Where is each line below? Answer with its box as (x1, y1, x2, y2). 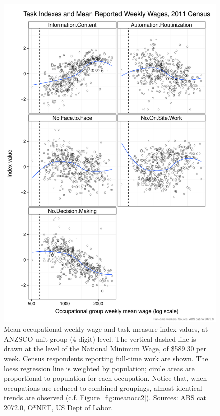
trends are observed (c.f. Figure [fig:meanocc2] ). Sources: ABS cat (4, 392, 206, 403)
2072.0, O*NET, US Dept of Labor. (4, 402, 113, 412)
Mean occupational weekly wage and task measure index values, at (4, 324, 208, 334)
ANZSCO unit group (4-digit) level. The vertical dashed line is (4, 333, 196, 344)
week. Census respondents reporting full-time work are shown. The (4, 353, 208, 363)
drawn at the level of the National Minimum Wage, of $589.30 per (4, 343, 206, 354)
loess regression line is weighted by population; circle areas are (4, 363, 195, 373)
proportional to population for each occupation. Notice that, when (4, 373, 207, 383)
